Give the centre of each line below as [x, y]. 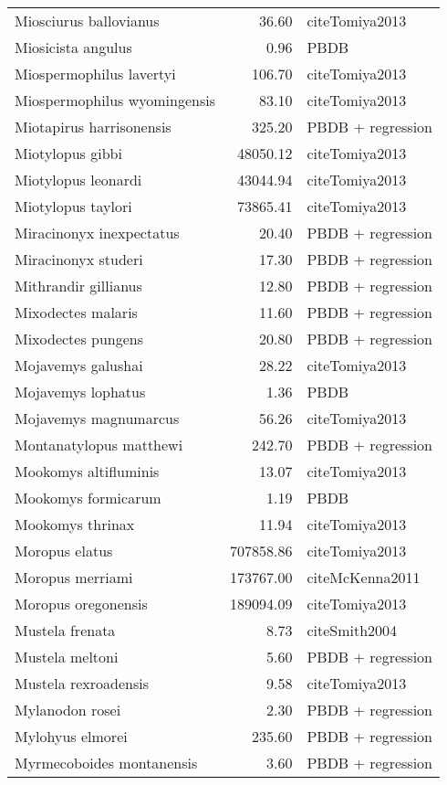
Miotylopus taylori [73, 206]
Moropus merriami [74, 577]
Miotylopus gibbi [68, 153]
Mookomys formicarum [88, 498]
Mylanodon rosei [68, 710]
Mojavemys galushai [79, 365]
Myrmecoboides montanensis [106, 763]
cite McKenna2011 [364, 577]
